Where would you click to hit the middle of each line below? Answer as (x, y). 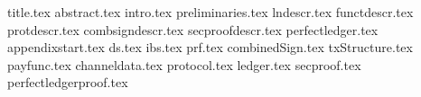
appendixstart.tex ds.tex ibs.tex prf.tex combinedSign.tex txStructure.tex (210, 47)
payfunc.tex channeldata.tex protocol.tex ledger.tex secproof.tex (184, 64)
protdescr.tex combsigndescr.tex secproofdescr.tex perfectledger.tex (193, 29)
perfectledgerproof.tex (68, 82)
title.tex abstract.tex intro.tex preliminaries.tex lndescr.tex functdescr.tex (210, 12)
